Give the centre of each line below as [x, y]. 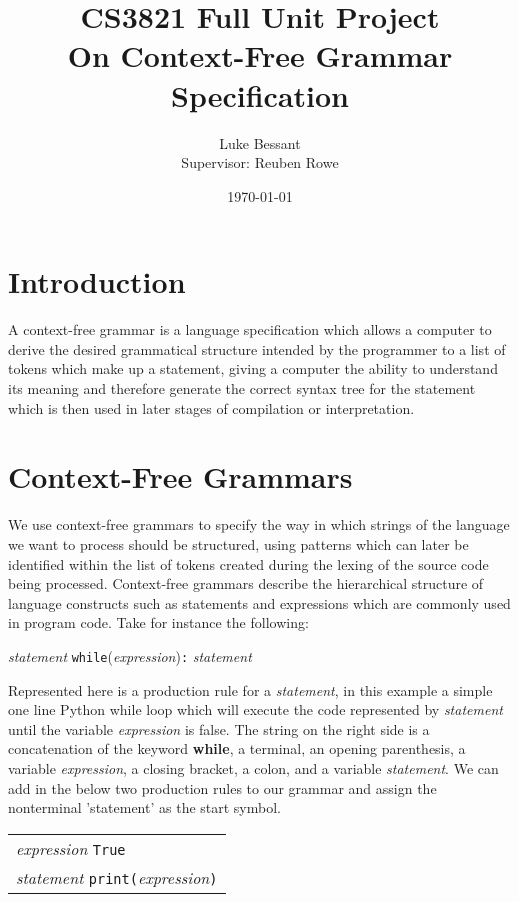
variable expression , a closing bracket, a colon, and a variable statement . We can [253, 767]
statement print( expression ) [117, 877]
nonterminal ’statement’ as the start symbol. [144, 807]
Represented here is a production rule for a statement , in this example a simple [250, 689]
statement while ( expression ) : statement [130, 655]
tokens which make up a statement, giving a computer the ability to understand [253, 368]
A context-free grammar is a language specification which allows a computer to [250, 329]
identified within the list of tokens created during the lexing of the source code [248, 563]
